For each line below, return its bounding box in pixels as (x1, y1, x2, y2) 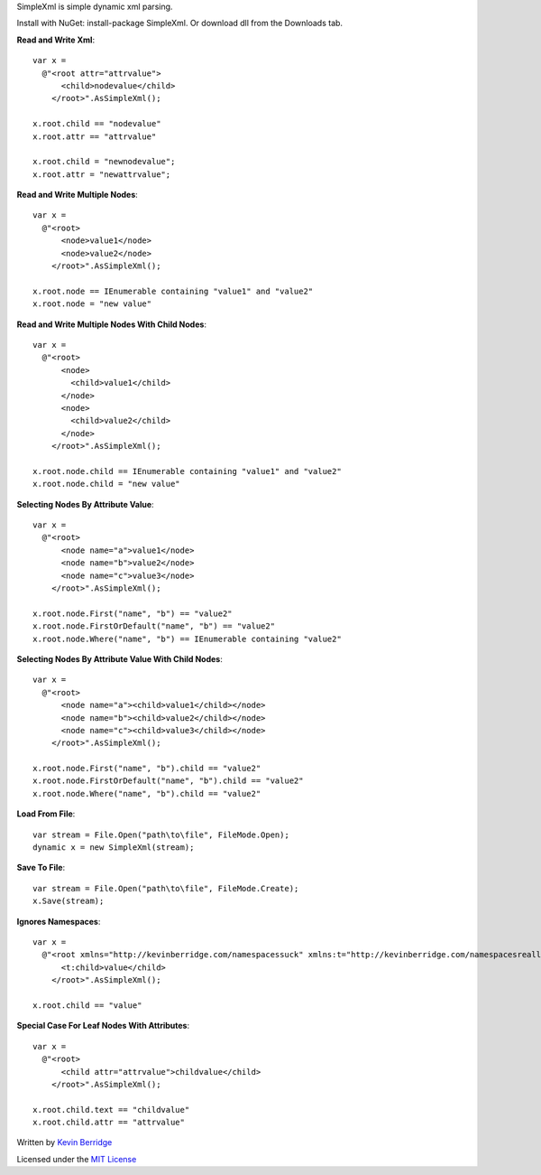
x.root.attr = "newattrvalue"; (32, 169, 171, 180)
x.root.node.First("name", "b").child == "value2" (32, 763, 261, 774)
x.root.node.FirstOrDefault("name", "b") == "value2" (32, 621, 275, 631)
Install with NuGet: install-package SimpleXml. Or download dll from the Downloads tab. (16, 18, 343, 29)
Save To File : (16, 863, 66, 873)
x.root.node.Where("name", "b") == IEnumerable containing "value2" (32, 633, 342, 644)
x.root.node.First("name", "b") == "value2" (32, 608, 234, 619)
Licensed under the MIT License (16, 1153, 137, 1164)
